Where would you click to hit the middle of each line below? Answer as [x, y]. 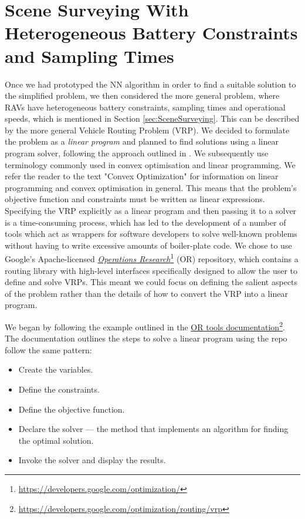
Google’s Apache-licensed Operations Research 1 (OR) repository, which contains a [152, 258]
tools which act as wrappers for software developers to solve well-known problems [151, 234]
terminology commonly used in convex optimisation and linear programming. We [150, 164]
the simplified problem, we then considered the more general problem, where [142, 96]
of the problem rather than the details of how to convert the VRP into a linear [146, 293]
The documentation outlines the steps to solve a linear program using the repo [146, 338]
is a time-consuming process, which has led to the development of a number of [145, 222]
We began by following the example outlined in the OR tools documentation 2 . [145, 326]
